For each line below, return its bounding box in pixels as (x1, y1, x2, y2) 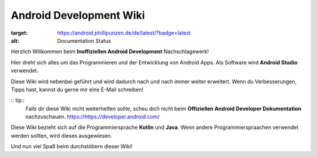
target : (11, 29, 28, 36)
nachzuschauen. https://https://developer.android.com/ (25, 113, 160, 120)
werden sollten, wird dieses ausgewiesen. (11, 132, 113, 139)
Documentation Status (57, 37, 112, 44)
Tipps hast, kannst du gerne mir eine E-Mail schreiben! (11, 86, 144, 93)
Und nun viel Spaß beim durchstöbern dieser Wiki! (11, 143, 133, 150)
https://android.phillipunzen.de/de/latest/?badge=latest (57, 29, 191, 36)
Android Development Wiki (11, 9, 145, 22)
